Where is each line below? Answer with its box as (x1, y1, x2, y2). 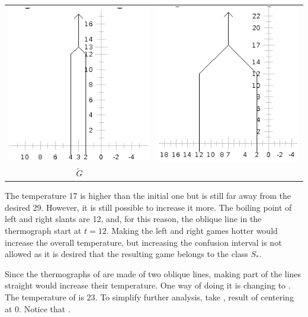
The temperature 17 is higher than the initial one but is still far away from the (5, 189, 291, 202)
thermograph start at (5, 224, 82, 237)
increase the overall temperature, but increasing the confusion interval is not (5, 236, 282, 248)
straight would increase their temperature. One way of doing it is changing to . (5, 279, 291, 291)
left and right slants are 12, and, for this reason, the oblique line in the (5, 213, 262, 225)
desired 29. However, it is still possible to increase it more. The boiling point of (5, 201, 292, 213)
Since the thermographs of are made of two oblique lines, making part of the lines (5, 267, 301, 280)
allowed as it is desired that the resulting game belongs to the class (5, 248, 248, 260)
